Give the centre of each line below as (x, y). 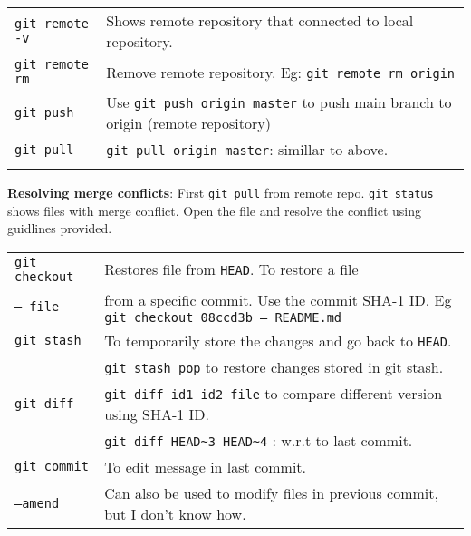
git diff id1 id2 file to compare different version (274, 393)
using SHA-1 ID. (157, 414)
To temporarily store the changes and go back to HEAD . (278, 340)
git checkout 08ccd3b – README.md (223, 317)
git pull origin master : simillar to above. (247, 149)
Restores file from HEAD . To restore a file (231, 269)
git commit (52, 467)
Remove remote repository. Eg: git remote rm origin (281, 72)
